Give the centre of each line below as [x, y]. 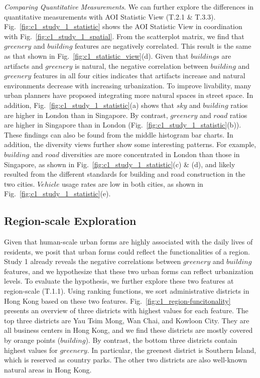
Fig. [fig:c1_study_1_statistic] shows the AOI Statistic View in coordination [123, 26]
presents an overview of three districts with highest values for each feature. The [126, 310]
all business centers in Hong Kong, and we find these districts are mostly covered [128, 330]
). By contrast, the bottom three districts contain [161, 340]
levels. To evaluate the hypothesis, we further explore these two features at [119, 281]
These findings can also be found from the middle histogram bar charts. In [119, 134]
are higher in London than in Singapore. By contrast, [86, 115]
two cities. [20, 183]
